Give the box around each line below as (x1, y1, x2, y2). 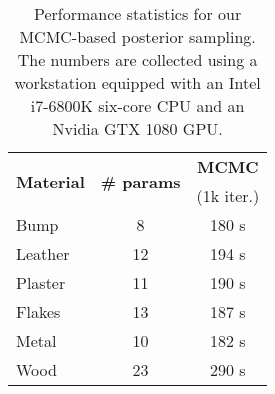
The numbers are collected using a (17, 48, 258, 71)
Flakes (16, 300, 61, 323)
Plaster (16, 271, 66, 294)
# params (100, 169, 181, 193)
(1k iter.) (196, 184, 260, 207)
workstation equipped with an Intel (14, 71, 261, 94)
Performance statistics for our (33, 2, 242, 25)
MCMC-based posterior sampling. (19, 25, 256, 48)
